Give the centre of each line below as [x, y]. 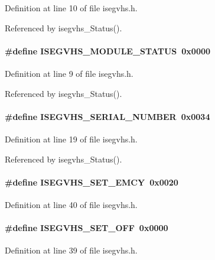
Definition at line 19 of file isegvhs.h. [71, 139]
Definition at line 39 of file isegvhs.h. [71, 250]
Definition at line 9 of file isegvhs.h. [69, 73]
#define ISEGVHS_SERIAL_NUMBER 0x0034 [107, 116]
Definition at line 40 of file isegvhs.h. [71, 204]
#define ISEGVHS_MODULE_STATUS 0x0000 [108, 51]
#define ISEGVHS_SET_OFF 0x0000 [87, 228]
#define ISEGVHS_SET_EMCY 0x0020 [92, 182]
